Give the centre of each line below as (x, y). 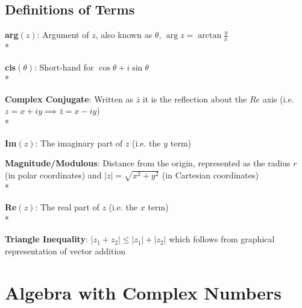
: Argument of (63, 35)
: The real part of (67, 207)
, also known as (124, 35)
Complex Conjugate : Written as (69, 99)
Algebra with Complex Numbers (143, 292)
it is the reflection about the (195, 99)
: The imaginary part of (79, 143)
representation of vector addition (65, 250)
